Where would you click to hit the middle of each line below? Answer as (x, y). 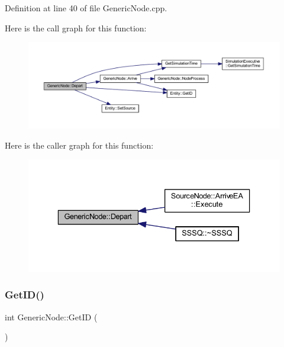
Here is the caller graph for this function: (79, 145)
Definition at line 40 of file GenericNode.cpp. (86, 8)
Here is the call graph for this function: (76, 28)
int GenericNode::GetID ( (51, 317)
